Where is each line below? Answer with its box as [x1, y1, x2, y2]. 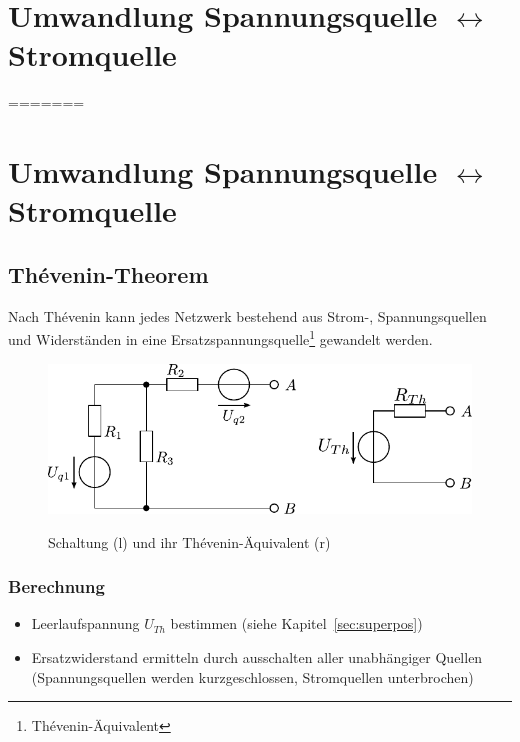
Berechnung [8, 574, 105, 599]
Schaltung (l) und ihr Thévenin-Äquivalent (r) [48, 531, 331, 552]
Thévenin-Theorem [8, 258, 209, 289]
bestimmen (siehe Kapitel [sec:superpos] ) [170, 613, 423, 634]
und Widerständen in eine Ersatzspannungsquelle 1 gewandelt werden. [8, 326, 433, 349]
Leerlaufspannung [31, 613, 140, 634]
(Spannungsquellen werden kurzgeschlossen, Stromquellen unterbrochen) [31, 666, 474, 687]
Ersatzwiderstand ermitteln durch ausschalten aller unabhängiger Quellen [31, 646, 483, 667]
